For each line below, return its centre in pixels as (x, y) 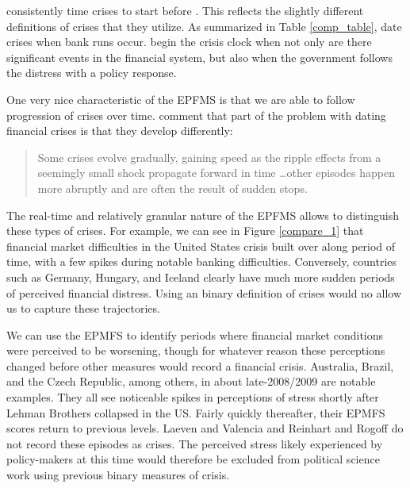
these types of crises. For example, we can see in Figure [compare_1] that (185, 231)
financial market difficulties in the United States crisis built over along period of (201, 246)
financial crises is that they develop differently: (120, 131)
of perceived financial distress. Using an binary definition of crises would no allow (204, 292)
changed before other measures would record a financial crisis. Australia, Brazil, (200, 365)
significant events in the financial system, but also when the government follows (199, 57)
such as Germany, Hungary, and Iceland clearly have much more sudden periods (201, 277)
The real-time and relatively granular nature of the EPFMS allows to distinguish (203, 215)
